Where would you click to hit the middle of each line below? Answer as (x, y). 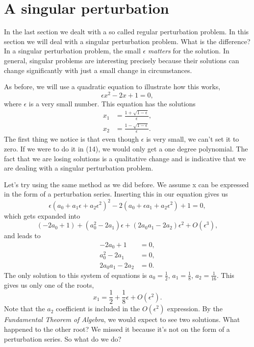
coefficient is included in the (98, 309)
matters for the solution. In (189, 51)
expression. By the (195, 309)
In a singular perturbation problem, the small (72, 51)
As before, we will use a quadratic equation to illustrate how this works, (112, 87)
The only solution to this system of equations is (76, 275)
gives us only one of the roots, (49, 285)
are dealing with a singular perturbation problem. (79, 168)
